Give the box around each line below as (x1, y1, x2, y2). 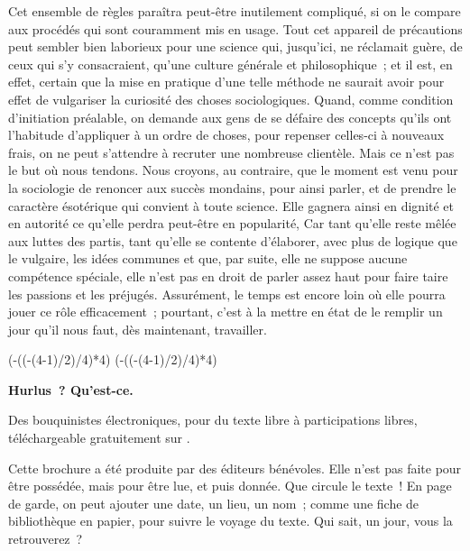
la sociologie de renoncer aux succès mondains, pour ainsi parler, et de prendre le (8, 178, 456, 197)
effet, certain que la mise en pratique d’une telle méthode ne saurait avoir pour (8, 72, 445, 91)
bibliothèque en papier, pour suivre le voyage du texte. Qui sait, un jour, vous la (8, 511, 453, 530)
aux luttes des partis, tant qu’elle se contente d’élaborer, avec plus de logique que (8, 231, 457, 250)
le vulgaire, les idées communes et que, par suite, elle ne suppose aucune (8, 249, 408, 268)
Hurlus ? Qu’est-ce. (8, 380, 134, 399)
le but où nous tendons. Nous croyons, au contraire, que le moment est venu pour (8, 161, 458, 179)
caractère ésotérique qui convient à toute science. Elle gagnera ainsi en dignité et (8, 196, 455, 215)
